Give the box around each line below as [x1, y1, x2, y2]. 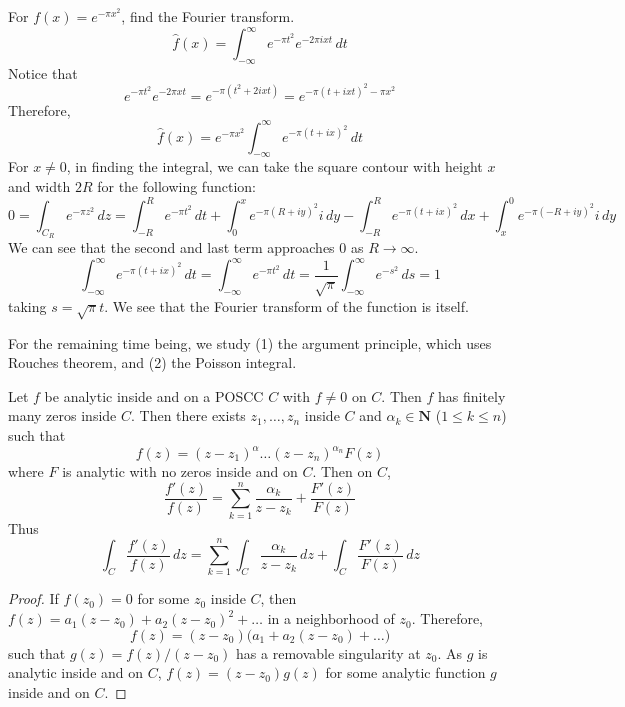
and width [8, 176, 71, 197]
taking [8, 295, 47, 316]
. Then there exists [130, 405, 246, 426]
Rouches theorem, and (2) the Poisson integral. [8, 352, 297, 373]
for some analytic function [325, 662, 486, 683]
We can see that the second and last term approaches [8, 237, 335, 258]
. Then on [312, 461, 373, 482]
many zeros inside [8, 405, 117, 426]
